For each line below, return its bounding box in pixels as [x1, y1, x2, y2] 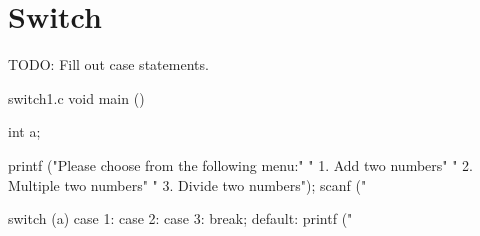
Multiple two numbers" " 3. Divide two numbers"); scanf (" [8, 174, 367, 195]
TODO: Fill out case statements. [8, 54, 209, 75]
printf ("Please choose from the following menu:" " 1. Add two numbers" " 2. [8, 154, 473, 175]
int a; [8, 121, 41, 142]
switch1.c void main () [8, 87, 145, 108]
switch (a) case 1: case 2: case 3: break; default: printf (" [8, 208, 353, 229]
